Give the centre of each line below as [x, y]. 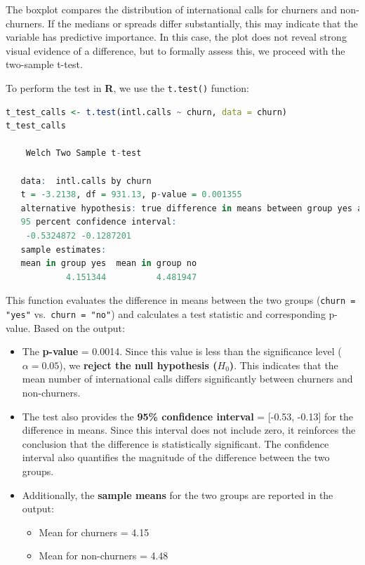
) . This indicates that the [284, 365]
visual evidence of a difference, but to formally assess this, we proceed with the [175, 50]
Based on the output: [79, 327]
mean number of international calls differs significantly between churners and [187, 379]
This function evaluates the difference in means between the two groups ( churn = [181, 300]
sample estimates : [64, 250]
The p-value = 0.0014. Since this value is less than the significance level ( [182, 351]
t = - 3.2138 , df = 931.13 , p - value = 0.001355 [131, 195]
